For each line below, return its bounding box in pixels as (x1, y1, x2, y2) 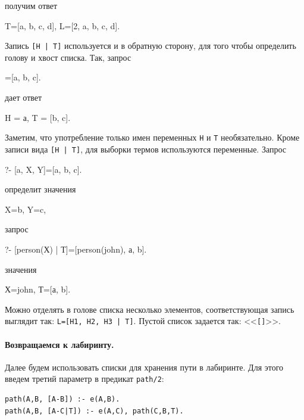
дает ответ (5, 91, 42, 104)
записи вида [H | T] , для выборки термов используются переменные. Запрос (5, 142, 287, 155)
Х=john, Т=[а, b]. (5, 283, 71, 295)
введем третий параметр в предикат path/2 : (5, 372, 164, 385)
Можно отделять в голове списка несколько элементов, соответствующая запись (5, 303, 294, 315)
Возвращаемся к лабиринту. (5, 338, 114, 350)
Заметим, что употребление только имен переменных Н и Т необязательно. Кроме (5, 131, 300, 144)
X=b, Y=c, (5, 203, 46, 215)
